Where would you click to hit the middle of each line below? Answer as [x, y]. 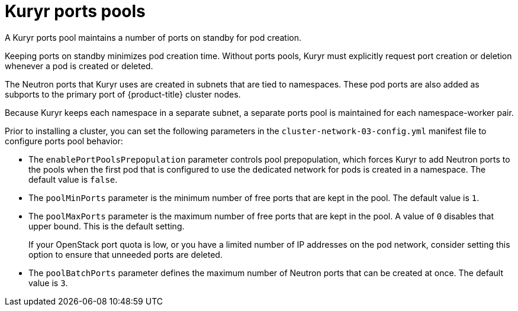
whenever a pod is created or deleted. [79, 66]
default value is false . [73, 179]
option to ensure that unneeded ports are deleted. [126, 254]
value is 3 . [48, 283]
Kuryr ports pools [75, 11]
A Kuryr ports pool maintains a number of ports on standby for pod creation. [153, 37]
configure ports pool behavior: [64, 141]
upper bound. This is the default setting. [107, 226]
